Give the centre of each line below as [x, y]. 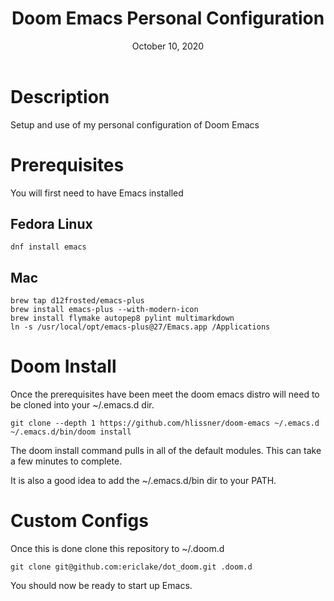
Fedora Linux [51, 224]
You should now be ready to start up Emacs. [101, 586]
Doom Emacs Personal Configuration [168, 18]
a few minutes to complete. [66, 461]
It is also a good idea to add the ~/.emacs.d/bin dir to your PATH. [143, 481]
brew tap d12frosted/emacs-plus [77, 301]
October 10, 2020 [168, 46]
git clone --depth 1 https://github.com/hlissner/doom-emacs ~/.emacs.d [165, 423]
